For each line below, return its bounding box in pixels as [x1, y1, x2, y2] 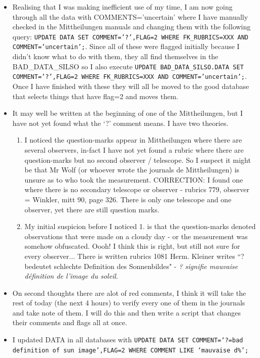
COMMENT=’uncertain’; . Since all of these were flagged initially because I [12, 41, 240, 52]
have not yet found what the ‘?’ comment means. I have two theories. [12, 117, 229, 128]
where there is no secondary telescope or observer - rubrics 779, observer [24, 184, 249, 195]
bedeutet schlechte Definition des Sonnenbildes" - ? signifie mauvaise [24, 260, 238, 271]
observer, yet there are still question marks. [24, 204, 160, 214]
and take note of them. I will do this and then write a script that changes [12, 307, 241, 318]
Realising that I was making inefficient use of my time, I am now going [12, 2, 233, 12]
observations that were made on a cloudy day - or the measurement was [24, 231, 248, 241]
